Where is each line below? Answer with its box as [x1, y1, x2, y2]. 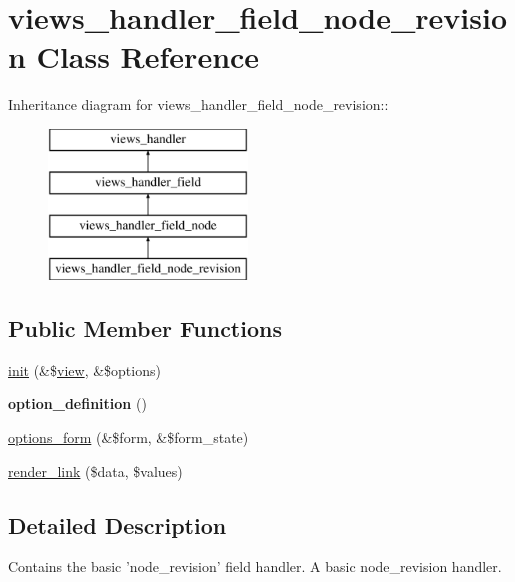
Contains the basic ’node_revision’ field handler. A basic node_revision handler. [8, 556, 502, 577]
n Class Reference [8, 36, 260, 77]
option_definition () [8, 393, 147, 414]
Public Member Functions [8, 313, 282, 344]
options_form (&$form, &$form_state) [8, 427, 249, 448]
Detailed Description [8, 509, 227, 540]
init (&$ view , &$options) [8, 359, 161, 380]
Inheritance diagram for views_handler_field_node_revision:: [8, 94, 389, 115]
